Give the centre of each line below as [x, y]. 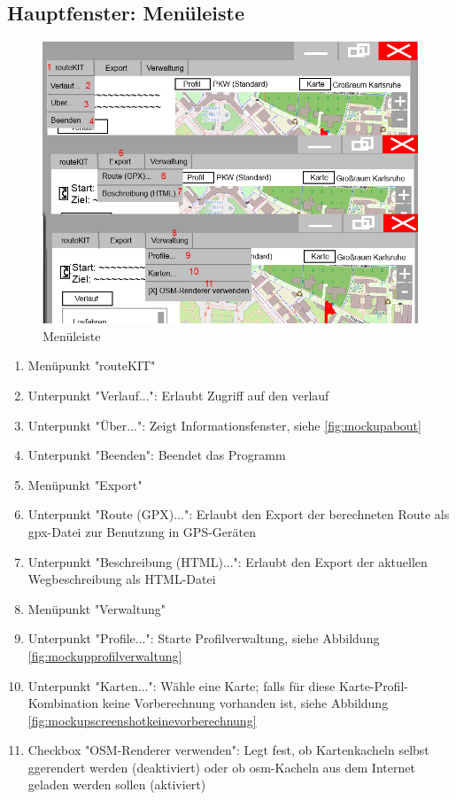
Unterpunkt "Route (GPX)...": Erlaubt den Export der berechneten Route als [239, 514]
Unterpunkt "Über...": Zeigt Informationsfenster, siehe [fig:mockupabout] [224, 425]
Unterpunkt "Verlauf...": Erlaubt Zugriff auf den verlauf [178, 395]
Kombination [63, 703]
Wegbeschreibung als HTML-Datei [122, 579]
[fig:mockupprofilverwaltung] [105, 655]
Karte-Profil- [373, 685]
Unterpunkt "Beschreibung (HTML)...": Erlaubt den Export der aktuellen [228, 561]
